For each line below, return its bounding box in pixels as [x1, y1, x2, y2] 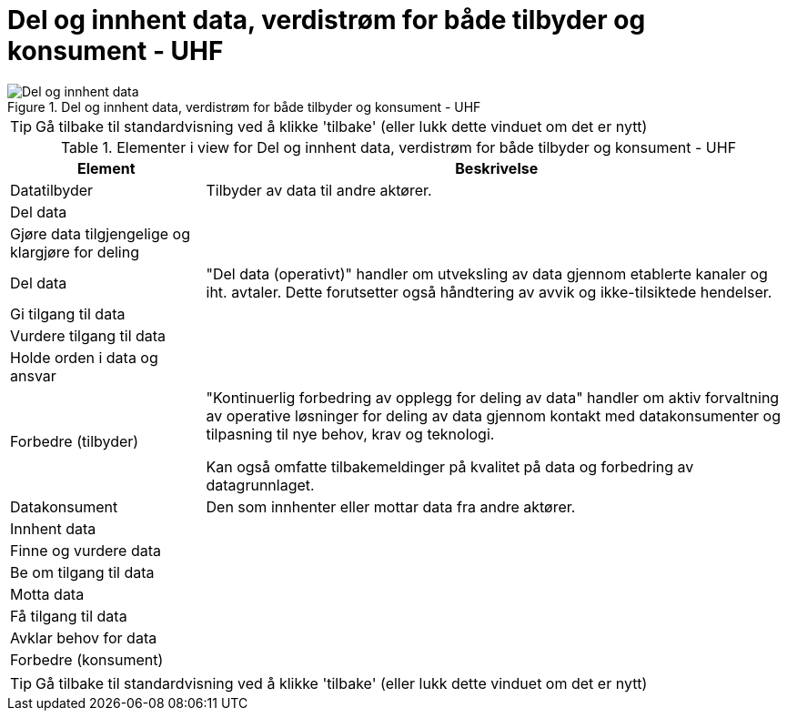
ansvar [10, 366, 56, 385]
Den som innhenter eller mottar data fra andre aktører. [206, 497, 576, 516]
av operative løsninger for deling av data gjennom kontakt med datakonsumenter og [206, 406, 782, 425]
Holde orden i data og [10, 348, 158, 367]
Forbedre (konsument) [10, 650, 164, 669]
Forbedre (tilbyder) [10, 431, 139, 450]
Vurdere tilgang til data [10, 326, 166, 345]
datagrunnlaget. [206, 475, 315, 494]
